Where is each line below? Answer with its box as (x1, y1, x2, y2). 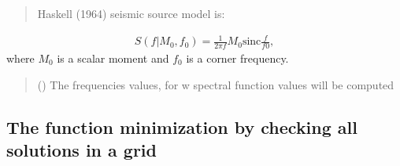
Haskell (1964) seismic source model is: (37, 5, 225, 21)
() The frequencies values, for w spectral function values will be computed (37, 76, 394, 92)
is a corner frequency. (186, 49, 289, 66)
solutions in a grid (6, 137, 157, 161)
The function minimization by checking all (6, 114, 357, 139)
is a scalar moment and (57, 49, 169, 66)
